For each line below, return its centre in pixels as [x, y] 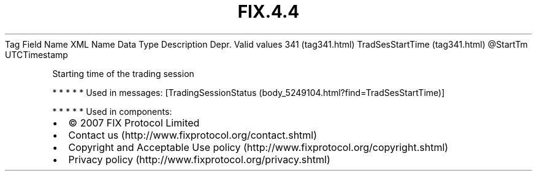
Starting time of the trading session [123, 73]
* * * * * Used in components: [112, 111]
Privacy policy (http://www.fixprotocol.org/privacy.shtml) [199, 159]
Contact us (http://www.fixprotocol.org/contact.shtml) [193, 135]
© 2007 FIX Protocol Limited [134, 123]
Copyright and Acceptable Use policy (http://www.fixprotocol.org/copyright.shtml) [258, 147]
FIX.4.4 [268, 12]
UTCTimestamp [36, 54]
